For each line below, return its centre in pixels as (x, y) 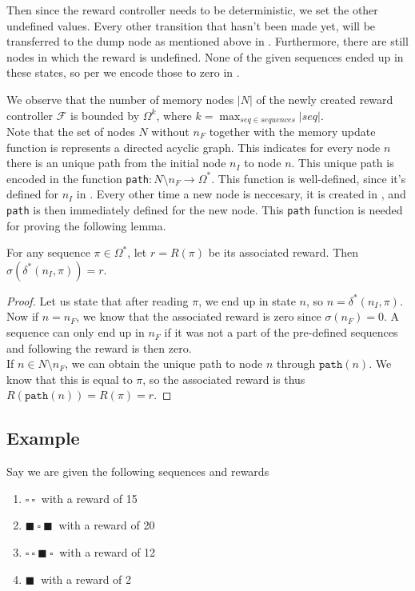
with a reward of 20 (107, 525)
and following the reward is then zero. (99, 347)
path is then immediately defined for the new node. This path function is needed (205, 210)
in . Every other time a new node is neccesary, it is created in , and (241, 194)
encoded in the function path (78, 178)
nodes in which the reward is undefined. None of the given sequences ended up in (205, 56)
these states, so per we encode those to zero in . (123, 72)
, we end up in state (247, 300)
